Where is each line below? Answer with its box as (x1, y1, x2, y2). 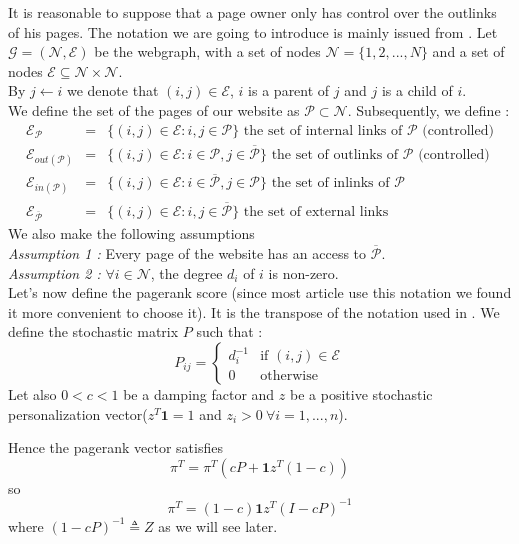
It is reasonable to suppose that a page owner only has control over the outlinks (8, 2, 497, 22)
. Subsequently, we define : (347, 99, 510, 120)
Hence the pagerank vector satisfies (8, 437, 223, 458)
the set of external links (243, 204, 389, 219)
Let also (8, 384, 57, 405)
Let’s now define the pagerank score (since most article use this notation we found (8, 282, 512, 303)
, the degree (150, 262, 223, 283)
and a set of (432, 41, 505, 62)
